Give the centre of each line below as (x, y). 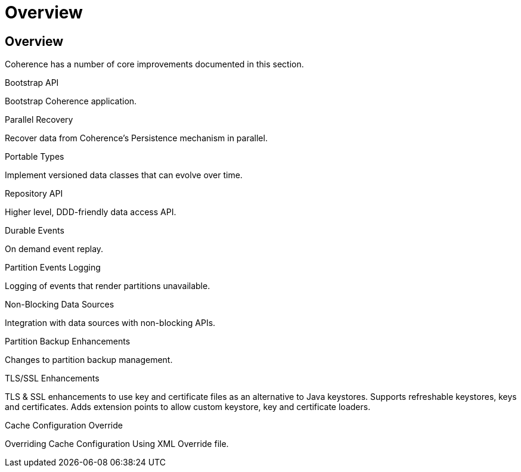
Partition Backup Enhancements (68, 341)
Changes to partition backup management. (89, 360)
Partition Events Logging (53, 268)
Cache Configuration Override (64, 426)
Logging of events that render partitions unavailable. (108, 286)
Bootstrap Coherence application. (71, 101)
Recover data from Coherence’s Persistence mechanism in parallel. (136, 138)
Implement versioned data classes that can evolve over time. (124, 175)
